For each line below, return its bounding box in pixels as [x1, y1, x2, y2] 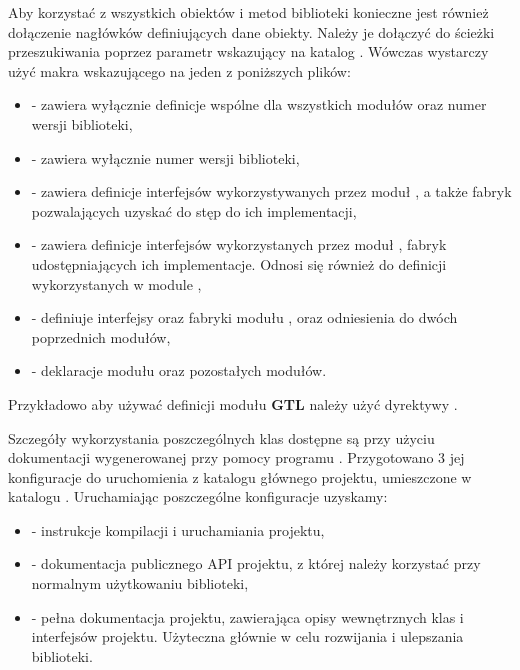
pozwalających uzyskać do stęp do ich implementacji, [31, 200, 357, 221]
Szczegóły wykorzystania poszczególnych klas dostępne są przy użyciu [8, 427, 435, 448]
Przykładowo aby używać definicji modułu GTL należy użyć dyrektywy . [8, 393, 458, 414]
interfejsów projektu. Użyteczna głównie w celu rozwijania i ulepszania [31, 626, 464, 647]
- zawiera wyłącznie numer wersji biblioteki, [31, 147, 300, 168]
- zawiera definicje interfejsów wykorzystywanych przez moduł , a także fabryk [31, 181, 512, 202]
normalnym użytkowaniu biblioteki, [31, 573, 249, 594]
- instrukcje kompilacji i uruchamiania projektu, [31, 519, 325, 540]
